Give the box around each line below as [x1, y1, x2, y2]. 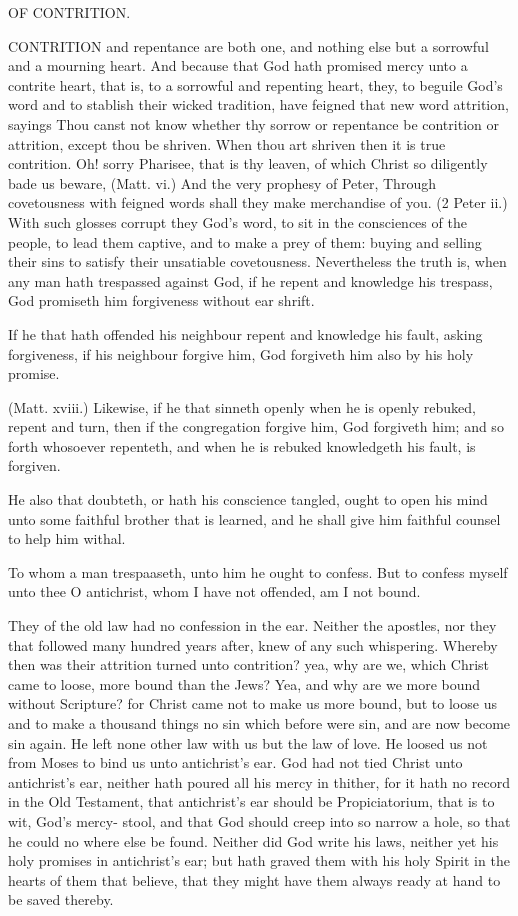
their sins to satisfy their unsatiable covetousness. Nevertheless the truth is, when [8, 251, 507, 272]
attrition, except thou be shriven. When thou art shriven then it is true [8, 133, 446, 154]
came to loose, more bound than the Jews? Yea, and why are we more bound [8, 673, 481, 694]
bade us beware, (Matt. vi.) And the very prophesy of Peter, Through [8, 172, 436, 193]
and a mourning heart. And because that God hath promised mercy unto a [8, 55, 468, 76]
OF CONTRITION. [8, 2, 131, 22]
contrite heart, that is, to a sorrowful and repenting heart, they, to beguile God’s [8, 74, 503, 95]
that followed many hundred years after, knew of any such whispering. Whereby [8, 634, 498, 655]
